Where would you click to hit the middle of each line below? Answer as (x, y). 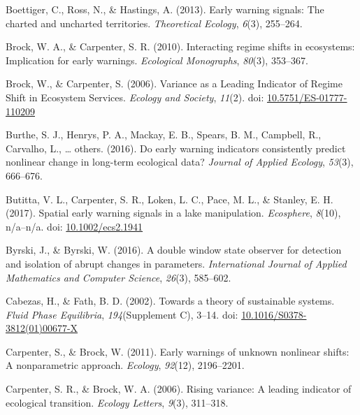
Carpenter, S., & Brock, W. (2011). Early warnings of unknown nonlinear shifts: (178, 351)
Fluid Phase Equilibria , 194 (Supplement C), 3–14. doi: (122, 314)
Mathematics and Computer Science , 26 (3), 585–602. (118, 277)
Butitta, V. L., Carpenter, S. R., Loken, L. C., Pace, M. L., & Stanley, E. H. (170, 199)
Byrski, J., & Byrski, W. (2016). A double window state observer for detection (174, 250)
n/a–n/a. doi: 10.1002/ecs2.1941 (74, 226)
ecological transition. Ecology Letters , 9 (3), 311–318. (117, 402)
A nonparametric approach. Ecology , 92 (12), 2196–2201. (125, 365)
